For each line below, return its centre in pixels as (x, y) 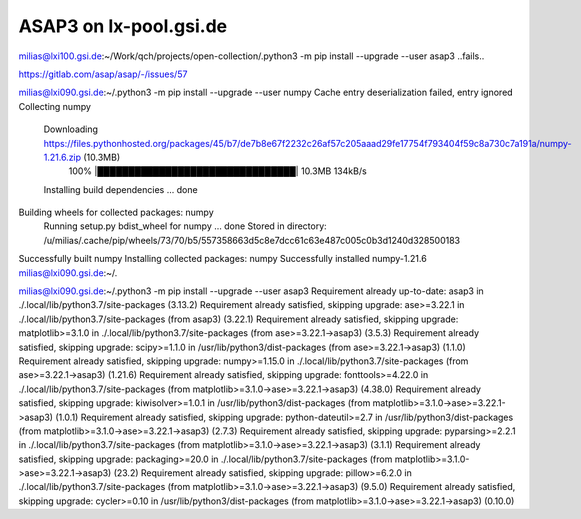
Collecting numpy (55, 106)
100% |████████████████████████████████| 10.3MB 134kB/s (217, 171)
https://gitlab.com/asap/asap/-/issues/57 (103, 74)
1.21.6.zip (62, 157)
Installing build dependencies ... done (121, 189)
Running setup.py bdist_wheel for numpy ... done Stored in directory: (185, 226)
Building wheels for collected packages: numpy (116, 212)
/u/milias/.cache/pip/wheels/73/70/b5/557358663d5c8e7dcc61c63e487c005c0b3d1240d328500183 (251, 240)
